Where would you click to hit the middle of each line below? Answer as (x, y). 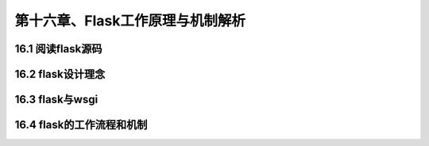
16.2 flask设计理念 (60, 74)
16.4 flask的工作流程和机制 (81, 125)
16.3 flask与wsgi (56, 100)
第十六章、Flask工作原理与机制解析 (130, 21)
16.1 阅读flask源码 (58, 49)
